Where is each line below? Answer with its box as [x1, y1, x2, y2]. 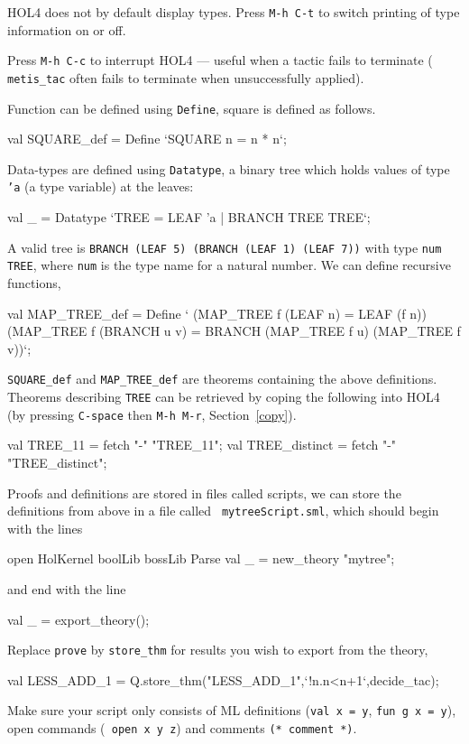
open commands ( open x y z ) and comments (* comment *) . [7, 719, 357, 738]
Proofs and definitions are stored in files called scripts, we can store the [7, 483, 401, 502]
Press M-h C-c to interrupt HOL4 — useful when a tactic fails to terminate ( [7, 51, 433, 70]
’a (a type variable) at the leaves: [7, 177, 194, 196]
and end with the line [7, 580, 126, 598]
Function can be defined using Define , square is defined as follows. [7, 98, 376, 117]
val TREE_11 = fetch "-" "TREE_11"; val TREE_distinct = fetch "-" [7, 435, 397, 454]
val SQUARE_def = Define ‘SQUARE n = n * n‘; [7, 129, 287, 148]
